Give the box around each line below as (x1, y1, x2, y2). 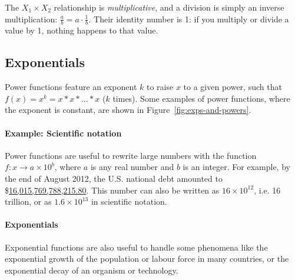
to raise (146, 81, 174, 93)
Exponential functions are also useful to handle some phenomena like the (5, 241, 268, 253)
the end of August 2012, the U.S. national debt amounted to (5, 172, 223, 184)
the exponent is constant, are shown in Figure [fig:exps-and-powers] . (5, 104, 251, 116)
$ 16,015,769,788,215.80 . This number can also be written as (5, 184, 220, 196)
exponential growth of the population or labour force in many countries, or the (5, 252, 289, 265)
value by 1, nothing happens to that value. (5, 24, 158, 36)
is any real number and (90, 161, 174, 173)
